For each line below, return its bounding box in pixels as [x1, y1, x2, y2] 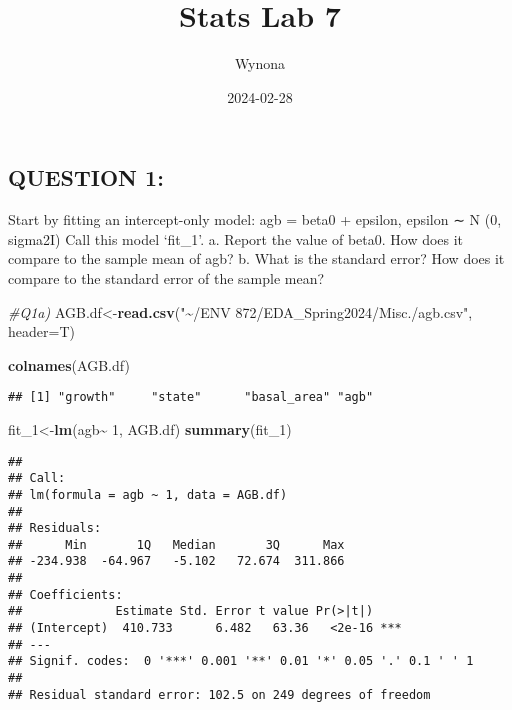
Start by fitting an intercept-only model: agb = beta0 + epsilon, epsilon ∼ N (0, [8, 209, 502, 230]
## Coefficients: [8, 587, 123, 602]
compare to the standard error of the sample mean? [8, 267, 325, 288]
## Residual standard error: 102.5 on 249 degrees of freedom [8, 687, 431, 702]
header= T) [8, 321, 75, 342]
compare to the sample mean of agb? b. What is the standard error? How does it [8, 248, 505, 269]
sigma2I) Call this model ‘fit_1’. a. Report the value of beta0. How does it [8, 228, 464, 249]
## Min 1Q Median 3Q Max [8, 537, 345, 552]
